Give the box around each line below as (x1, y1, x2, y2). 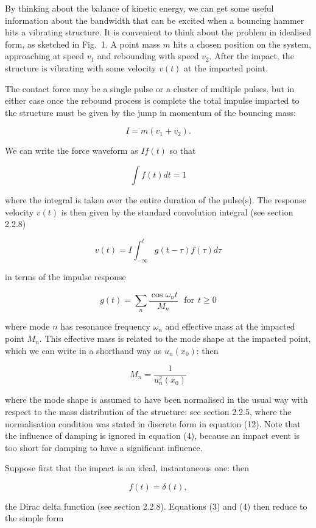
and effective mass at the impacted (165, 320, 295, 333)
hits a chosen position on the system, (173, 37, 311, 50)
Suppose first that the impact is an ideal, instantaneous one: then (5, 461, 250, 474)
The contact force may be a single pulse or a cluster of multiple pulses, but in (5, 82, 295, 95)
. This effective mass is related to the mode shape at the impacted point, (39, 332, 311, 345)
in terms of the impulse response (5, 270, 126, 283)
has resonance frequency (60, 320, 150, 333)
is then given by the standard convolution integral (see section (61, 205, 293, 218)
